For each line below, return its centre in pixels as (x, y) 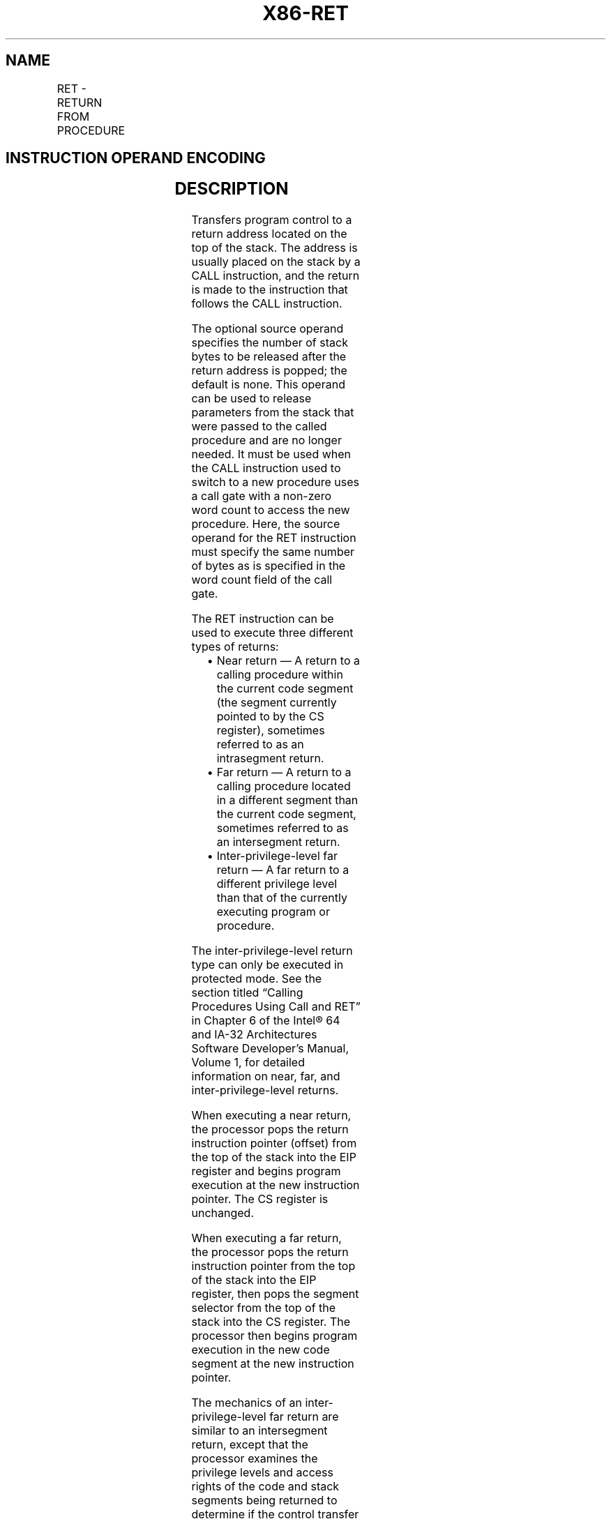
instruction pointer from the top (273, 1266)
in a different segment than (287, 800)
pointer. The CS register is (260, 1199)
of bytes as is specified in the (269, 566)
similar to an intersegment (259, 1431)
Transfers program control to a (272, 220)
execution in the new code (261, 1350)
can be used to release (251, 399)
